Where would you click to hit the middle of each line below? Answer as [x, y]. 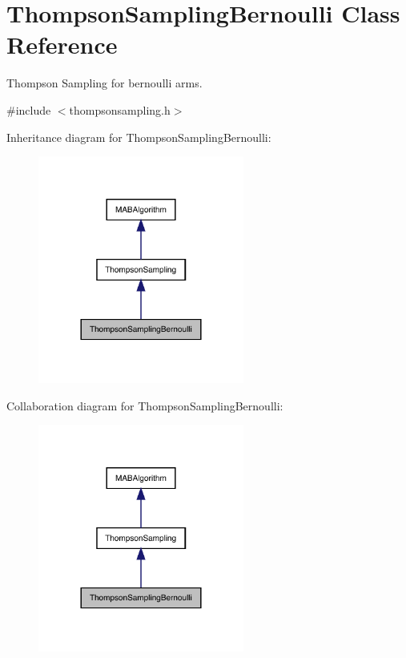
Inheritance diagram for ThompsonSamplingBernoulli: [139, 137]
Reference [62, 44]
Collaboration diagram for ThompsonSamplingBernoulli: [145, 405]
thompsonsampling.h [120, 109]
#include [29, 109]
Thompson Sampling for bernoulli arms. [105, 83]
